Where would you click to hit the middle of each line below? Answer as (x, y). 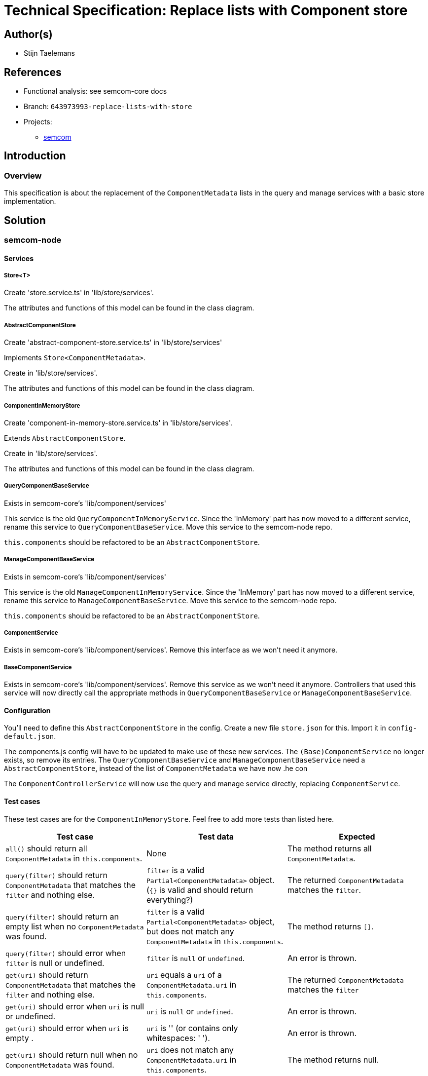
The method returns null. (333, 1059)
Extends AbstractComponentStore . (65, 438)
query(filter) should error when (66, 953)
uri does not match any (190, 1050)
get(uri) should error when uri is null (75, 1006)
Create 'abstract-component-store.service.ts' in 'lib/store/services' (113, 343)
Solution (25, 220)
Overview (23, 175)
